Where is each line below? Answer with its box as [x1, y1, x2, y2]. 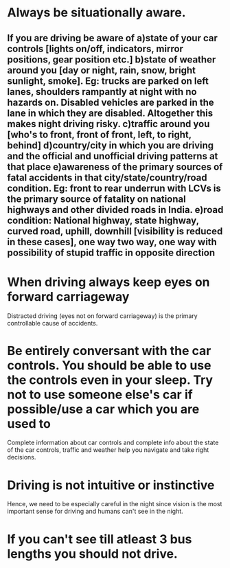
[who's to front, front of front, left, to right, [7, 128, 192, 140]
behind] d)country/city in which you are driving [7, 139, 214, 151]
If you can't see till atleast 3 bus [7, 531, 192, 547]
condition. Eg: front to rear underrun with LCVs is [7, 182, 222, 194]
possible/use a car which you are [7, 401, 200, 417]
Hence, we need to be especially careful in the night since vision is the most [7, 500, 222, 508]
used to [7, 416, 51, 431]
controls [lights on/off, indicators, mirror [7, 43, 184, 54]
